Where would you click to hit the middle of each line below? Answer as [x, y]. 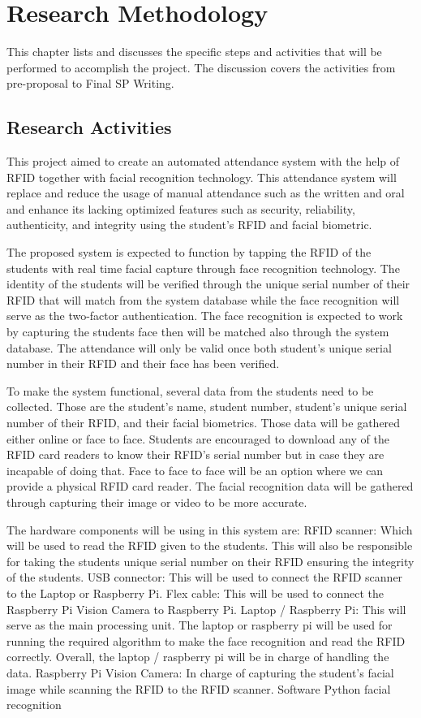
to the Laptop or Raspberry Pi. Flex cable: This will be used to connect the [195, 593]
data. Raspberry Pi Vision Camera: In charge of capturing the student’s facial [200, 672]
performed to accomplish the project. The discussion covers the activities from [201, 67]
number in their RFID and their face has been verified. [143, 363]
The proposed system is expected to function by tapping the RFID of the [189, 252]
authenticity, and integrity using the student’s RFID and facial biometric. [189, 225]
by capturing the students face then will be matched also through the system [198, 332]
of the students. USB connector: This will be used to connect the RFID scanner [205, 577]
